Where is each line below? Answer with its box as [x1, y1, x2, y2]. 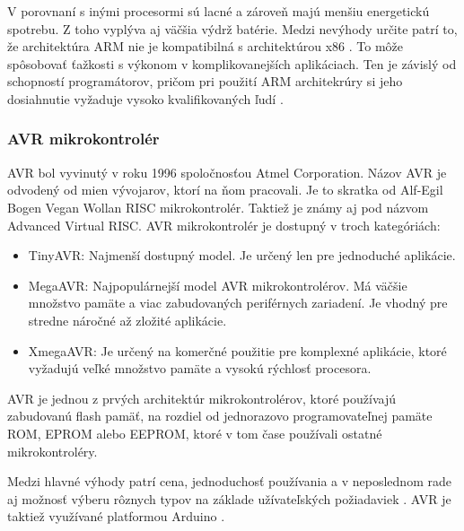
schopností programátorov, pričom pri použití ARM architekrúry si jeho [7, 72, 403, 91]
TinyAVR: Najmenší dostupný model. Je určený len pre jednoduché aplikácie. [28, 246, 456, 265]
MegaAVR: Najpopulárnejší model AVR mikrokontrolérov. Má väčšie [28, 275, 407, 294]
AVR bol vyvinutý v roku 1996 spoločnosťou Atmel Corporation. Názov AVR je [7, 162, 447, 181]
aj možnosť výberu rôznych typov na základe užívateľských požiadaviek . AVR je [7, 489, 451, 508]
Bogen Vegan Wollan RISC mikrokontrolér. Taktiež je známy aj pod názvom [7, 197, 429, 216]
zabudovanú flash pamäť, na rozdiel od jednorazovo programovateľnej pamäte [7, 406, 433, 425]
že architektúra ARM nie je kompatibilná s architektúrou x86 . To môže [7, 37, 404, 56]
